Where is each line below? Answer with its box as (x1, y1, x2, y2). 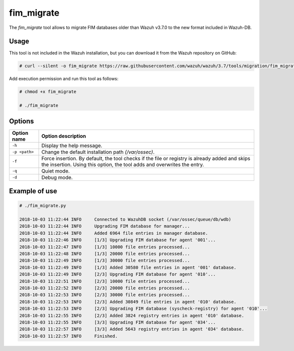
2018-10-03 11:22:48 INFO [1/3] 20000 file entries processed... (19, 251, 190, 257)
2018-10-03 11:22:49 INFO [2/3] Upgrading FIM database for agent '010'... (19, 272, 216, 277)
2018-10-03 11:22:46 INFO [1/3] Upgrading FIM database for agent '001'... (19, 237, 216, 243)
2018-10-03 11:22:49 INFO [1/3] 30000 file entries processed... (19, 258, 190, 263)
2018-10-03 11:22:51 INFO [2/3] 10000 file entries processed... (19, 278, 190, 284)
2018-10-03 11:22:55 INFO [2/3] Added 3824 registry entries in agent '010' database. (19, 313, 245, 318)
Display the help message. (41, 142, 102, 149)
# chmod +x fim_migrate (19, 89, 77, 95)
